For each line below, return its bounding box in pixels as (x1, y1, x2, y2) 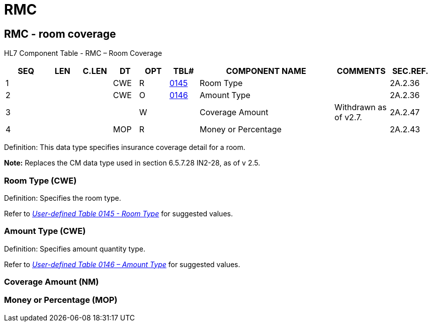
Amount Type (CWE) (4, 226, 86, 236)
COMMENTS (336, 66, 386, 76)
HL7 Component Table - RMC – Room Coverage (4, 49, 162, 58)
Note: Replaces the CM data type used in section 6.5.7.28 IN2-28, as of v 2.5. (4, 158, 261, 168)
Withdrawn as (334, 102, 387, 113)
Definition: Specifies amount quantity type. (4, 244, 145, 253)
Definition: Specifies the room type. (4, 193, 121, 202)
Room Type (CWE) (4, 175, 77, 186)
